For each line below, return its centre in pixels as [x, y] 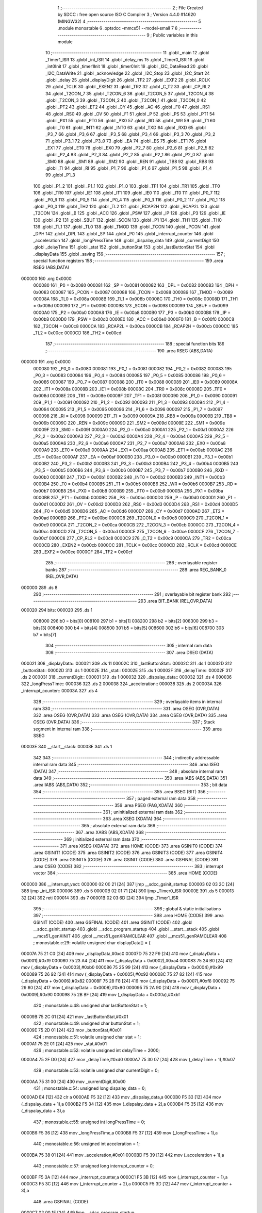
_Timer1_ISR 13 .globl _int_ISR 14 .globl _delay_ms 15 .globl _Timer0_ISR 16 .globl [125, 59]
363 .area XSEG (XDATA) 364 [132, 819]
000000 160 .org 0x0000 [46, 279]
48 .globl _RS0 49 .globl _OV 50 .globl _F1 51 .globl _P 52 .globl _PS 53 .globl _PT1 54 [130, 114]
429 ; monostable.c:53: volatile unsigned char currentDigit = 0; [96, 1070]
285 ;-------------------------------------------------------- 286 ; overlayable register [131, 563]
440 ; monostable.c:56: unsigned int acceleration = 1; [87, 1144]
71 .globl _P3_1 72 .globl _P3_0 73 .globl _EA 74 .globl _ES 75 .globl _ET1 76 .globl [126, 141]
